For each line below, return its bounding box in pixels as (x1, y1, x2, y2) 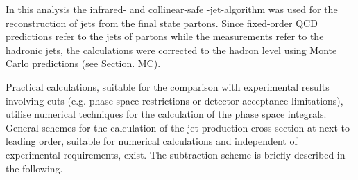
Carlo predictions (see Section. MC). (6, 56, 161, 71)
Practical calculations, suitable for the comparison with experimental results (6, 79, 330, 93)
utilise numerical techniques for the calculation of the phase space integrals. (6, 107, 327, 121)
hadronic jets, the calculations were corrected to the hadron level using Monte (6, 42, 337, 57)
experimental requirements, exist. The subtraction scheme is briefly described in (6, 147, 346, 161)
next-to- (319, 120, 353, 134)
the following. (6, 161, 63, 175)
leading (6, 134, 36, 148)
